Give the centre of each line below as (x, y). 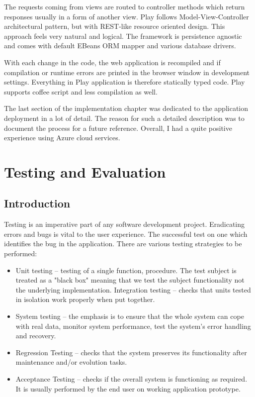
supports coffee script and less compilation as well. (81, 91)
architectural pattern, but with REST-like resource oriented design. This (115, 26)
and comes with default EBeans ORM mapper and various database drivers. (120, 46)
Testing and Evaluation (85, 171)
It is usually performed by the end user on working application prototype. (128, 388)
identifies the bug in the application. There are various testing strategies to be (123, 244)
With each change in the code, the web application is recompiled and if (112, 62)
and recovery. (36, 336)
